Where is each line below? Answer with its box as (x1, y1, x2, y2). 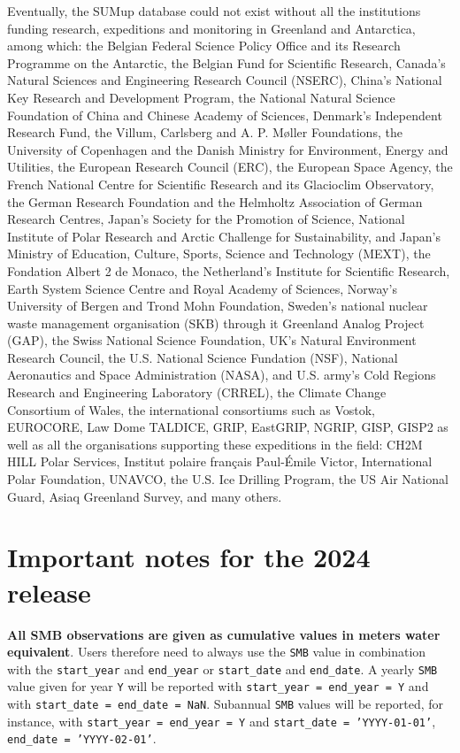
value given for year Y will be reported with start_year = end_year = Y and (7, 677, 429, 695)
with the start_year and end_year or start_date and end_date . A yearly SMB (7, 659, 438, 678)
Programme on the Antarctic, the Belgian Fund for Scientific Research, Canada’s (7, 53, 446, 72)
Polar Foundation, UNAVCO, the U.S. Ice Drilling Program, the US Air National (7, 470, 448, 488)
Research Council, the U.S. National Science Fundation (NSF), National (7, 348, 398, 366)
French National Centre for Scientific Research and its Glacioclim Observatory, (7, 174, 434, 193)
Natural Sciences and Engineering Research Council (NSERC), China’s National (7, 71, 442, 89)
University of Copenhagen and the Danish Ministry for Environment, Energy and (7, 140, 448, 158)
